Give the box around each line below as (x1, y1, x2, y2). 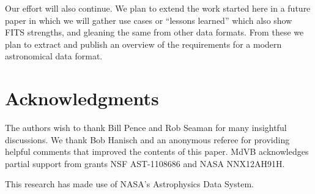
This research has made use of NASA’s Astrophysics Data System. (5, 177, 254, 190)
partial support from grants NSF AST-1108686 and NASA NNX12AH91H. (5, 157, 285, 170)
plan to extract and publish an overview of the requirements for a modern (5, 37, 282, 50)
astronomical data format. (5, 50, 103, 62)
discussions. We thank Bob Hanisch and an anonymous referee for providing (5, 133, 290, 146)
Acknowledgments (5, 86, 159, 111)
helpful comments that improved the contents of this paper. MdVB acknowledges (5, 145, 309, 158)
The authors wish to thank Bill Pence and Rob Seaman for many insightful (5, 121, 287, 134)
